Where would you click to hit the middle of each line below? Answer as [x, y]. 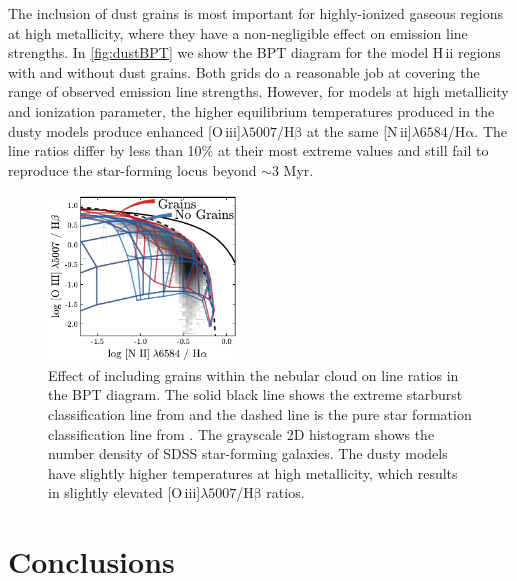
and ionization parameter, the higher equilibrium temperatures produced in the [251, 110]
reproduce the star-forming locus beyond [132, 169]
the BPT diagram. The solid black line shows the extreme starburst [255, 394]
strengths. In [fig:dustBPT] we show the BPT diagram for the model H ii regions [254, 52]
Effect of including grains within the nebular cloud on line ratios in [253, 374]
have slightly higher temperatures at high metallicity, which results [253, 472]
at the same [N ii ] [359, 130]
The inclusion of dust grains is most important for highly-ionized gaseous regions [256, 13]
